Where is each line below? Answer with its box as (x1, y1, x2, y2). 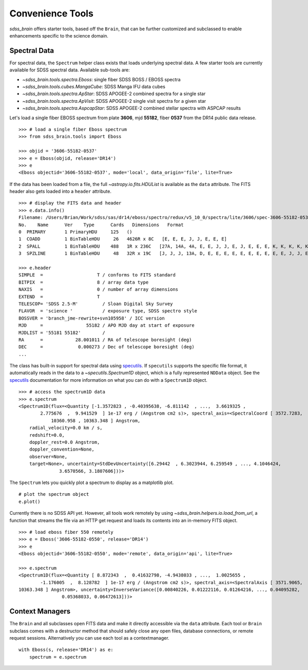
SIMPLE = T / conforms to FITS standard (18, 272, 176, 278)
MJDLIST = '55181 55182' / (18, 329, 105, 336)
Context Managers (9, 607, 71, 616)
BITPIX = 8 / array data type (18, 279, 149, 285)
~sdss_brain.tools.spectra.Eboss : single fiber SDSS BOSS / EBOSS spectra (22, 76, 181, 82)
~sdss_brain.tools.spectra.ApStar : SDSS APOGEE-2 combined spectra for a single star (22, 90, 206, 97)
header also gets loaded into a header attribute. (9, 188, 111, 195)
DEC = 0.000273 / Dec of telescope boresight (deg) (18, 344, 195, 350)
